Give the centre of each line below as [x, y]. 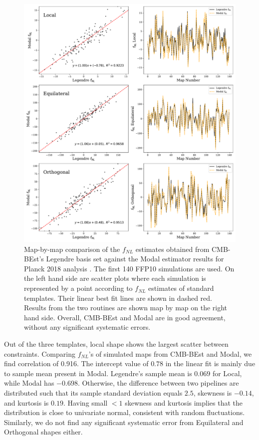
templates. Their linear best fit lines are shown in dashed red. [118, 298]
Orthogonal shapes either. [43, 432]
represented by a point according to [78, 288]
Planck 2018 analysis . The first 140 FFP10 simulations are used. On [129, 268]
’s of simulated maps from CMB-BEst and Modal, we [170, 353]
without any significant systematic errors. [87, 327]
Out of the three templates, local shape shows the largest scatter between [116, 344]
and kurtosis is [26, 402]
